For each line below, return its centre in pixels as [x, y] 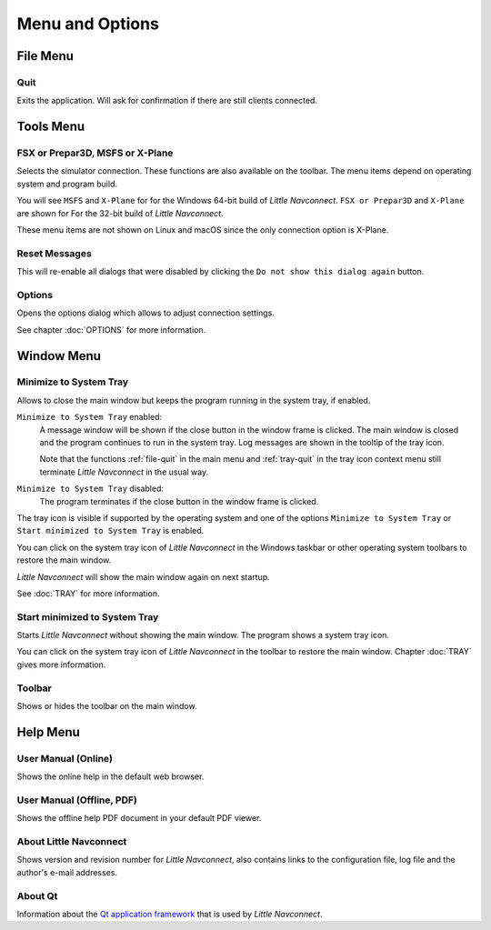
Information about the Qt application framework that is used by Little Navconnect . [170, 914]
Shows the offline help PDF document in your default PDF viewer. [139, 818]
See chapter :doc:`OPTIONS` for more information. [111, 330]
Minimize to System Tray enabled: [90, 417]
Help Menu [49, 732]
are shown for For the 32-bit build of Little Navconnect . [120, 213]
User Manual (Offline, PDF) [77, 800]
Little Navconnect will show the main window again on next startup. [143, 576]
